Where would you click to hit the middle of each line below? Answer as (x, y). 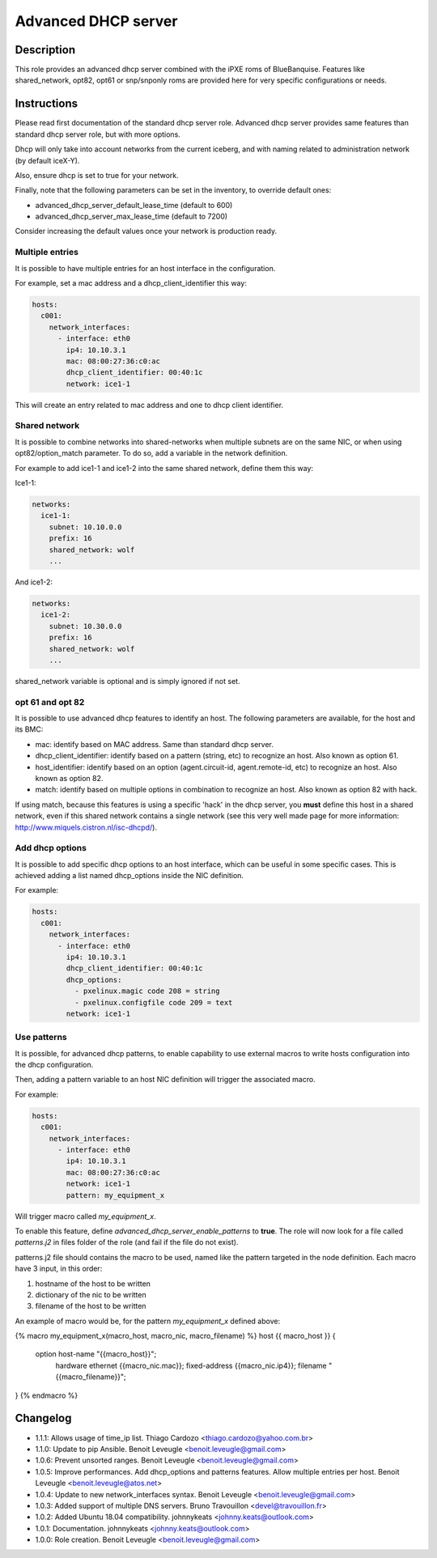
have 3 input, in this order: (59, 1269)
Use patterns (41, 1038)
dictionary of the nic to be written (91, 1294)
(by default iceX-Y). (47, 160)
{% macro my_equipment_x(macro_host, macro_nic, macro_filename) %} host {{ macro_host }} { (175, 1336)
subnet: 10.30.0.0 (85, 626)
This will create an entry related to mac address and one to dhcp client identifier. (149, 405)
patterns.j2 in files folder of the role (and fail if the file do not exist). (127, 1242)
